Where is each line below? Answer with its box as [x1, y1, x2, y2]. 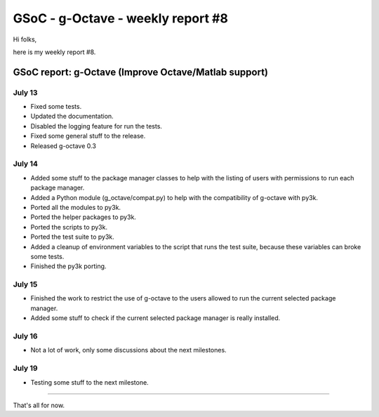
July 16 [13, 331, 38, 340]
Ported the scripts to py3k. [30, 223, 108, 231]
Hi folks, [13, 35, 37, 44]
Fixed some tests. [30, 102, 82, 111]
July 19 [13, 364, 38, 373]
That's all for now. [13, 401, 65, 409]
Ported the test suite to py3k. [30, 232, 115, 241]
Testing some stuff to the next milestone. [30, 378, 149, 386]
